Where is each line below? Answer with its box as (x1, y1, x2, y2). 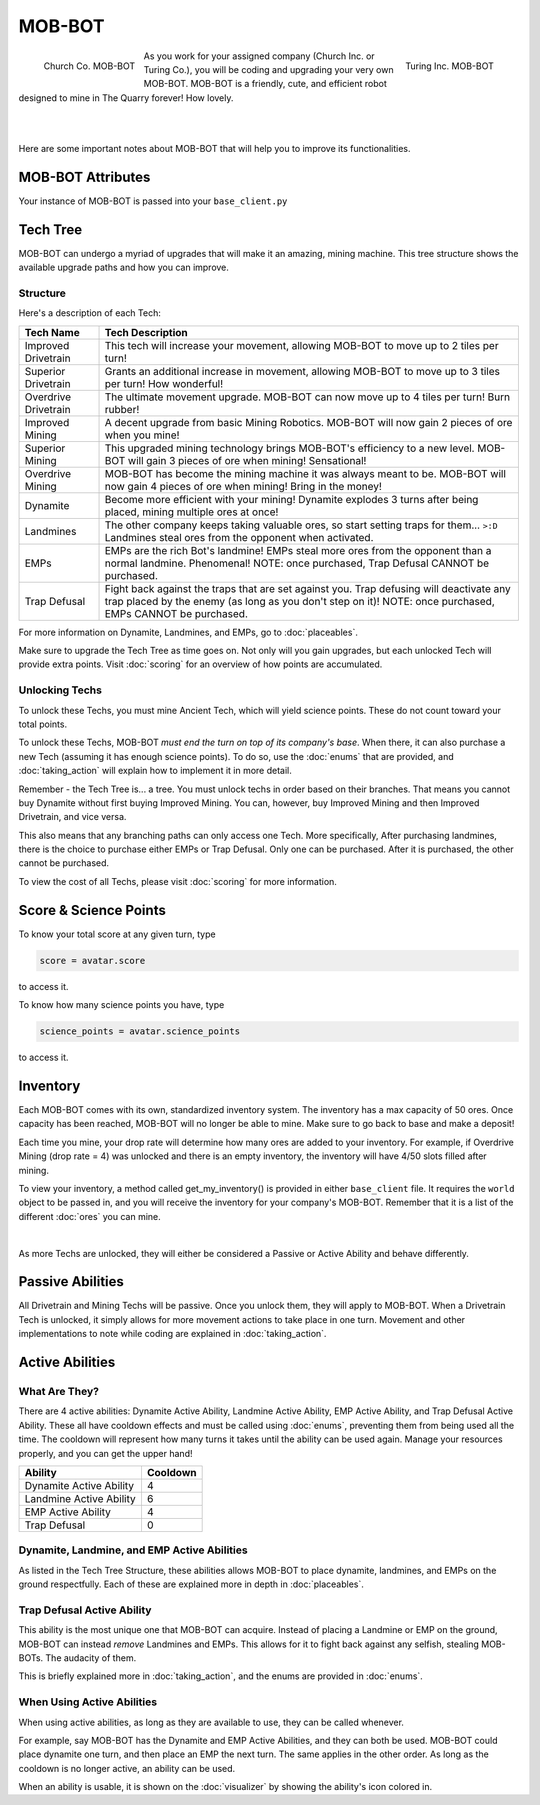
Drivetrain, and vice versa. (18, 811, 127, 823)
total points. (18, 718, 68, 730)
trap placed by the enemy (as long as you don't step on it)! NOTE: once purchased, (104, 594, 495, 608)
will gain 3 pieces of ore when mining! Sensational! (127, 453, 367, 467)
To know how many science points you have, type (18, 999, 225, 1011)
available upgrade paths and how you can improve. (18, 261, 230, 274)
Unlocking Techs (18, 683, 102, 697)
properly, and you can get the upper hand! (18, 1447, 193, 1459)
